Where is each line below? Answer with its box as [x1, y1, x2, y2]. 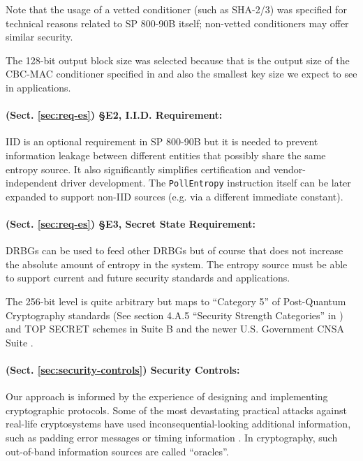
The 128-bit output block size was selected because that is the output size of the [6, 52, 350, 67]
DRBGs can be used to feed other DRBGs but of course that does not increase [6, 243, 343, 258]
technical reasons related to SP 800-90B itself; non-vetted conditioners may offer [6, 15, 349, 30]
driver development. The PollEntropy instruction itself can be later [61, 175, 351, 190]
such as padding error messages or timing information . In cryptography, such [6, 430, 338, 444]
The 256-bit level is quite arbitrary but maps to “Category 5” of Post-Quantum [6, 293, 346, 308]
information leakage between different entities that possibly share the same [6, 147, 326, 162]
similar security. [6, 29, 73, 44]
